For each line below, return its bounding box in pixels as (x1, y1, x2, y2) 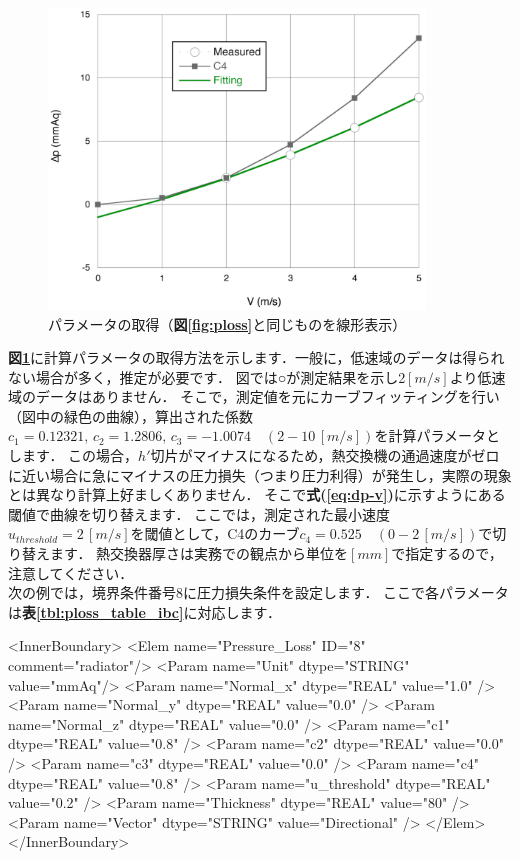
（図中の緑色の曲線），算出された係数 (8, 405, 253, 426)
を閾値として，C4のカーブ (130, 523, 300, 544)
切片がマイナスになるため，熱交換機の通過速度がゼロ (150, 445, 500, 466)
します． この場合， (8, 445, 139, 466)
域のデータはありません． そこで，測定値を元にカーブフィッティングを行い (8, 386, 500, 407)
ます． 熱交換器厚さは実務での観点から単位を (49, 543, 349, 564)
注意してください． (8, 562, 134, 583)
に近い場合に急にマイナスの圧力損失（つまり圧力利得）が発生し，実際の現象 (8, 464, 512, 485)
